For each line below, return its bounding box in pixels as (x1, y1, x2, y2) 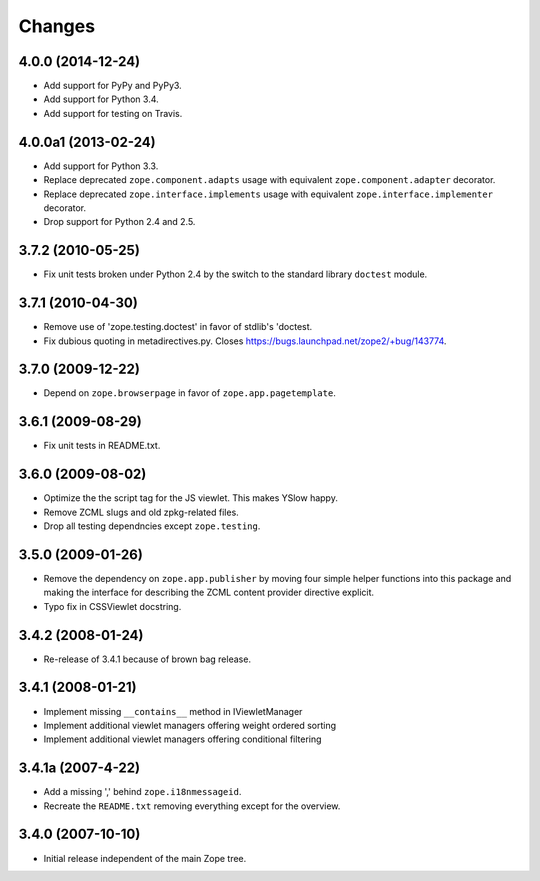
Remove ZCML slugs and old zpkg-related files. (43, 506, 239, 518)
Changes (18, 15, 95, 37)
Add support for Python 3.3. (43, 160, 159, 172)
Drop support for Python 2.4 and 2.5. (43, 216, 196, 228)
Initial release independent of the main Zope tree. (43, 852, 247, 864)
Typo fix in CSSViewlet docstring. (43, 600, 182, 612)
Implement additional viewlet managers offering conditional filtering (43, 733, 322, 745)
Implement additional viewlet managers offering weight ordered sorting (43, 719, 337, 731)
